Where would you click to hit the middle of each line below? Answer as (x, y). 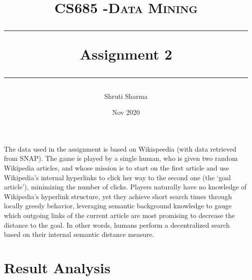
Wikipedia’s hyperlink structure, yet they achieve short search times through (118, 196)
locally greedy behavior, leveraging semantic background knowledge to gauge (118, 206)
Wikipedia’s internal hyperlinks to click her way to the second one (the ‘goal (118, 177)
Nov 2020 (126, 112)
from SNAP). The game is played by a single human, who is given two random (121, 158)
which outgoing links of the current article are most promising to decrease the (119, 215)
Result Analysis (57, 267)
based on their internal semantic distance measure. (79, 234)
